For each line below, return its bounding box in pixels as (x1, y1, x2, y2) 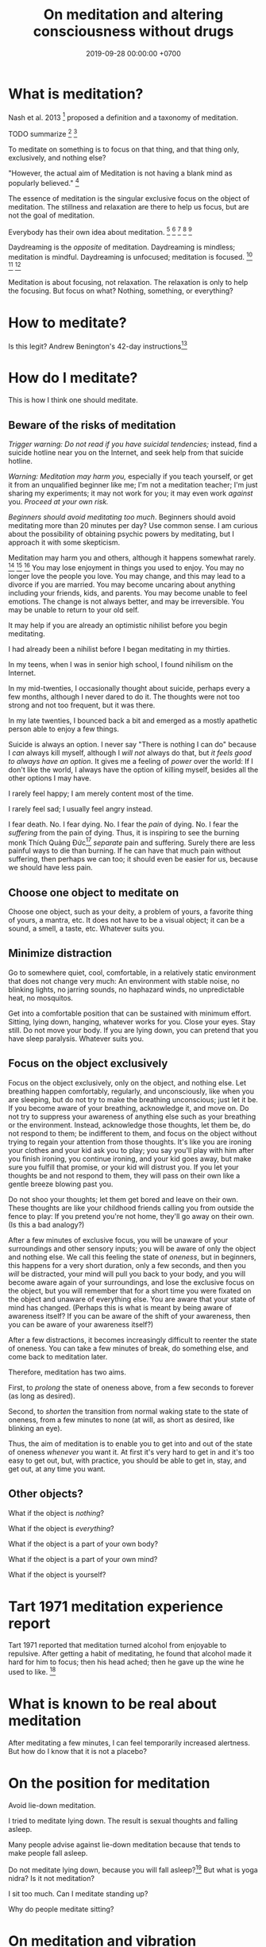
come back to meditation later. (8, 1351, 108, 1361)
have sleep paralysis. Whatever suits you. (8, 1034, 145, 1043)
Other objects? (8, 1487, 83, 1501)
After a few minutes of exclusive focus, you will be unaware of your (8, 1235, 229, 1244)
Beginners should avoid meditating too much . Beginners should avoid (8, 512, 236, 522)
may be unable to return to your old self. (8, 605, 140, 615)
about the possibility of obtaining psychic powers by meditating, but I (8, 529, 234, 538)
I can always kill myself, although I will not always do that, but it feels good (8, 748, 253, 758)
